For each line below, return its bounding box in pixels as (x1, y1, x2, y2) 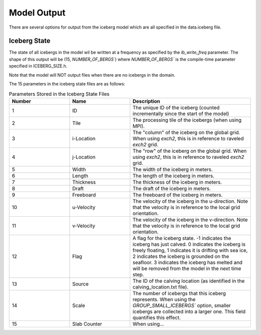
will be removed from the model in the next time (132, 265, 242, 271)
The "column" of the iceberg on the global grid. (132, 129, 240, 136)
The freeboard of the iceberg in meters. (132, 191, 223, 198)
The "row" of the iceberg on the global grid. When (132, 147, 246, 154)
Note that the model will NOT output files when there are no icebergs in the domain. (9, 72, 176, 78)
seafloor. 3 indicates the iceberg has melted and (132, 259, 243, 266)
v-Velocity (72, 222, 95, 229)
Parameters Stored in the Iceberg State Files (9, 90, 110, 97)
